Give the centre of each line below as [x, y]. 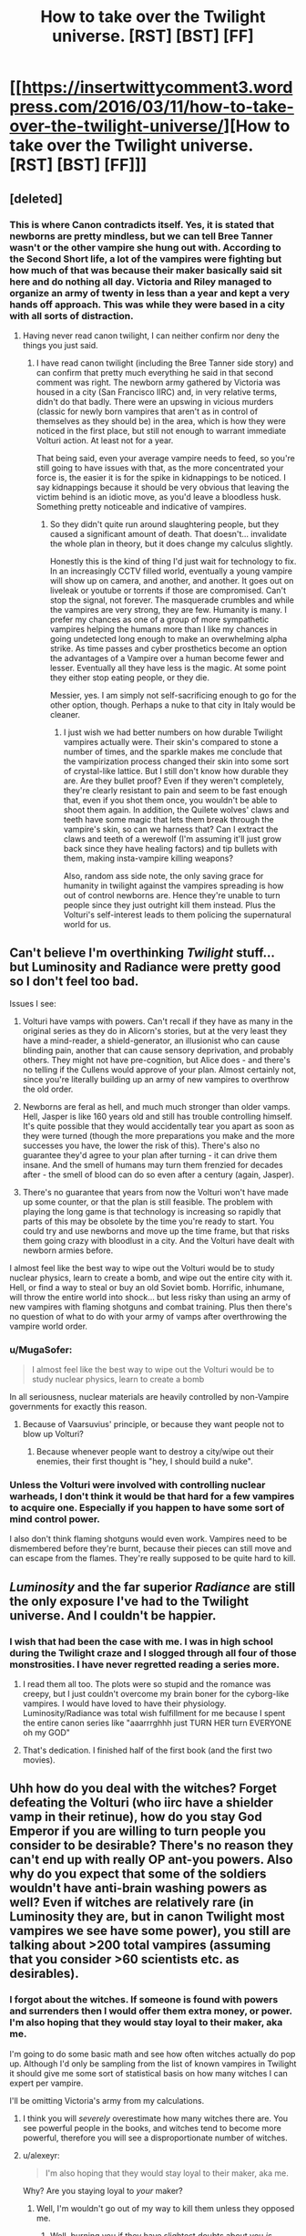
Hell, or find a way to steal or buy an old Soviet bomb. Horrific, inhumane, [147, 1287]
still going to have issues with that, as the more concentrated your [160, 468]
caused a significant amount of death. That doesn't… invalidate [168, 533]
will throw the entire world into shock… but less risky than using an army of [150, 1297]
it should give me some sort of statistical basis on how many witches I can [149, 2073]
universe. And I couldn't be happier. [113, 1615]
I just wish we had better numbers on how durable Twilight [173, 732]
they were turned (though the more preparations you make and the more [159, 1135]
